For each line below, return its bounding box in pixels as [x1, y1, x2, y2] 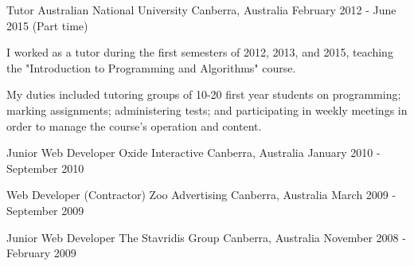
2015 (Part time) [6, 17, 88, 33]
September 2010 [6, 159, 84, 176]
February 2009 [6, 244, 76, 261]
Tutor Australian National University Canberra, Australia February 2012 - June [6, 2, 396, 18]
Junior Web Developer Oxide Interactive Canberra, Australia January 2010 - [6, 144, 381, 161]
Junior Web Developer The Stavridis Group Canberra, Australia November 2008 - [6, 229, 406, 245]
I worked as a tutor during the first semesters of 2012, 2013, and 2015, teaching [6, 44, 393, 61]
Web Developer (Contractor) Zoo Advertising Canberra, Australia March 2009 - [6, 186, 396, 203]
